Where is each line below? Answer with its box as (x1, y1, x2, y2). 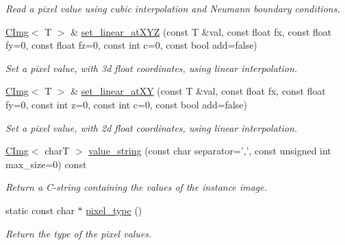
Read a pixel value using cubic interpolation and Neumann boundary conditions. (5, 1, 340, 15)
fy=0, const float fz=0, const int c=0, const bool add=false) (5, 38, 257, 52)
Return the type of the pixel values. (5, 226, 152, 240)
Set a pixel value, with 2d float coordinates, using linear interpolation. (5, 120, 298, 135)
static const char (5, 202, 75, 217)
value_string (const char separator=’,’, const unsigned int (88, 143, 331, 158)
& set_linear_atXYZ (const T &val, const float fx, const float (71, 24, 332, 38)
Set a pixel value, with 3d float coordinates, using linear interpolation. (5, 60, 298, 75)
